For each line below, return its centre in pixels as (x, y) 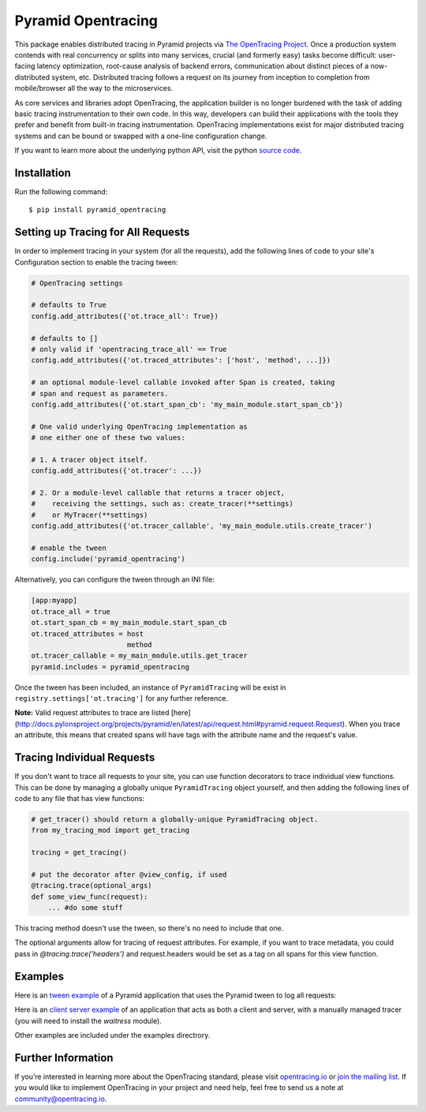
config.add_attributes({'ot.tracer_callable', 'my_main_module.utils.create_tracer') (202, 526)
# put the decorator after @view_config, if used (129, 874)
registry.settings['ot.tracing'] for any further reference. (121, 698)
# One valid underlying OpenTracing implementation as (139, 427)
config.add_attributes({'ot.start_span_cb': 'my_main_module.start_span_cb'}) (187, 404)
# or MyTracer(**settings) (90, 515)
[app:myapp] (54, 601)
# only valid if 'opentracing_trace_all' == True (129, 349)
